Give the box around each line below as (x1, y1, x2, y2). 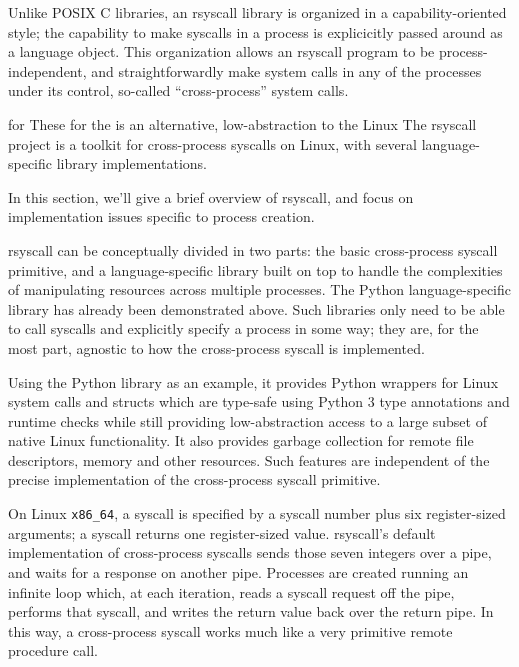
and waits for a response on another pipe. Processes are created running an (8, 561, 469, 582)
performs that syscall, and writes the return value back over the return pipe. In (8, 601, 494, 622)
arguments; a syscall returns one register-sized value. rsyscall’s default (8, 522, 436, 543)
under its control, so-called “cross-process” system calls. (8, 80, 349, 101)
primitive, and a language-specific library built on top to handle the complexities (8, 259, 503, 280)
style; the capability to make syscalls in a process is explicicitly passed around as (8, 21, 503, 42)
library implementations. (56, 153, 207, 174)
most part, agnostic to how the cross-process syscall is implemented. (8, 337, 425, 358)
